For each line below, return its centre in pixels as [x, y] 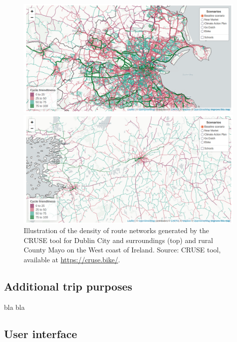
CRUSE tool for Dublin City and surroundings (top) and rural [118, 240]
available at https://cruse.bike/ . [72, 259]
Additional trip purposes [68, 286]
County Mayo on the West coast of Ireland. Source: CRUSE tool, [122, 250]
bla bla [15, 307]
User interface [40, 333]
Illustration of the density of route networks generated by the [117, 230]
